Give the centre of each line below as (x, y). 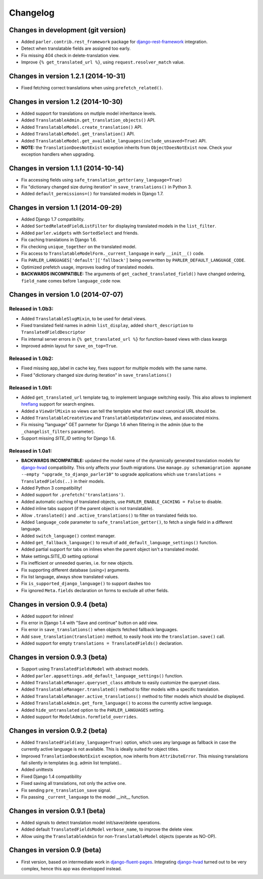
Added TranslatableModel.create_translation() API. (82, 127)
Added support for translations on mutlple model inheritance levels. (89, 113)
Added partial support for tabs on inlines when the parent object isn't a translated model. (110, 550)
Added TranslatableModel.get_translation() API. (78, 134)
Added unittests (37, 770)
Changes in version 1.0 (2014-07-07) (66, 295)
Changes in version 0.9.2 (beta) (58, 730)
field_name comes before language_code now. (71, 281)
